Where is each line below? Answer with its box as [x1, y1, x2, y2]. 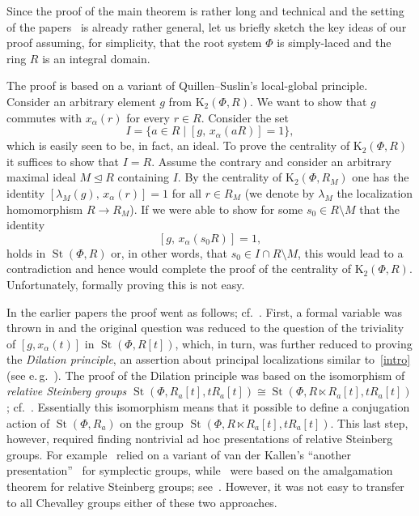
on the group [120, 414, 184, 431]
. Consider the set [201, 109, 289, 126]
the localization [336, 184, 413, 201]
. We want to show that [249, 92, 367, 109]
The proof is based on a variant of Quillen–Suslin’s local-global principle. [6, 77, 368, 94]
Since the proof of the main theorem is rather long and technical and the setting [6, 2, 404, 19]
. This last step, [330, 414, 408, 431]
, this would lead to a [298, 244, 404, 261]
